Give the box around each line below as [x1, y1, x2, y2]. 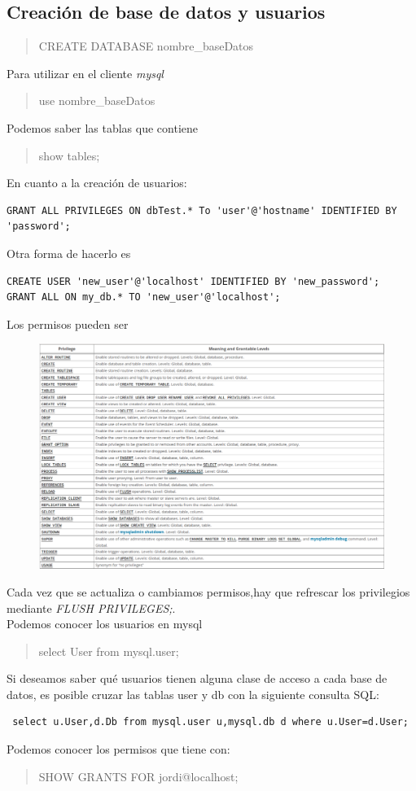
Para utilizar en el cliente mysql [7, 64, 164, 81]
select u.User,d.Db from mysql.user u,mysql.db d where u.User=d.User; [12, 716, 409, 728]
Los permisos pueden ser [7, 315, 129, 332]
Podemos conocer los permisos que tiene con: [7, 741, 230, 758]
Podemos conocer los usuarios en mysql [7, 615, 203, 632]
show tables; [38, 146, 100, 164]
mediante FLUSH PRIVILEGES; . [7, 599, 176, 616]
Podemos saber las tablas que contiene [7, 119, 199, 136]
